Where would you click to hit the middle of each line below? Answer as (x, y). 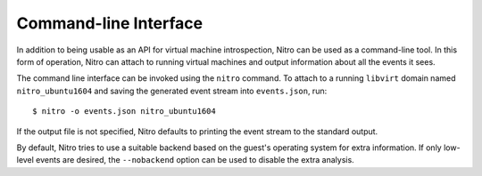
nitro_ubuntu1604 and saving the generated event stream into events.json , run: (172, 91)
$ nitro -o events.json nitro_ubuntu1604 (124, 112)
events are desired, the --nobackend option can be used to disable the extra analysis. (195, 160)
